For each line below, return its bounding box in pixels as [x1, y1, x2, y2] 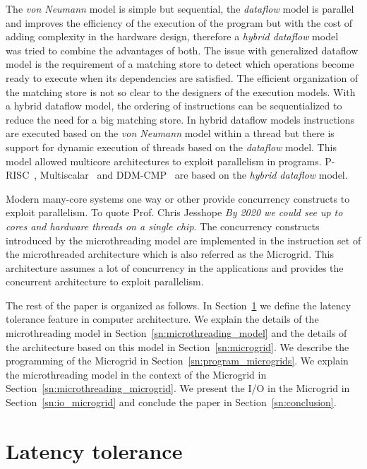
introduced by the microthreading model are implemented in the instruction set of [6, 232, 361, 247]
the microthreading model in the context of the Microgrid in [6, 367, 267, 381]
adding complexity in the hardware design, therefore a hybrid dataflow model [6, 29, 339, 44]
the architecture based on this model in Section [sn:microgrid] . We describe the [6, 339, 349, 354]
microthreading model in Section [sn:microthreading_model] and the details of [6, 326, 347, 340]
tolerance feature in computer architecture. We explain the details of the [6, 311, 319, 326]
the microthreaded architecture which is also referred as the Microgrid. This [6, 247, 334, 261]
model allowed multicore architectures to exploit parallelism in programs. [6, 153, 322, 168]
